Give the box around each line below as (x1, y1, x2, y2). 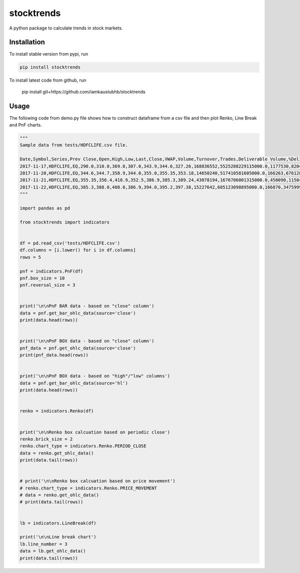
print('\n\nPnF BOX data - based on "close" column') (19, 338, 154, 344)
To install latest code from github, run (9, 77, 86, 83)
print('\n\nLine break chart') (19, 534, 97, 540)
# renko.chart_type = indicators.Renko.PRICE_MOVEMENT (19, 485, 157, 491)
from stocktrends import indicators (19, 219, 110, 225)
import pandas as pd (19, 205, 70, 211)
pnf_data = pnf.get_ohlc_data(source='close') (19, 345, 136, 351)
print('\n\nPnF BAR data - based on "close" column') (19, 303, 154, 309)
